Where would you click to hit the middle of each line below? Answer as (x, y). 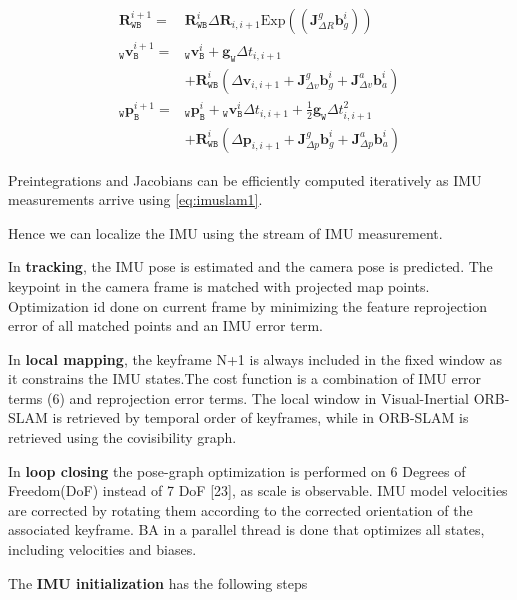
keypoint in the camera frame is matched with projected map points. (219, 285)
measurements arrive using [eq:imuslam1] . (135, 199)
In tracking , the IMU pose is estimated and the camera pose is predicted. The (250, 266)
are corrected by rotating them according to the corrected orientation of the (240, 509)
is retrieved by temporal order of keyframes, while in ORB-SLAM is (260, 417)
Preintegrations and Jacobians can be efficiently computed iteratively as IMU (245, 179)
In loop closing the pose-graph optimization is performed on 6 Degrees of (237, 470)
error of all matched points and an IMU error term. (165, 325)
